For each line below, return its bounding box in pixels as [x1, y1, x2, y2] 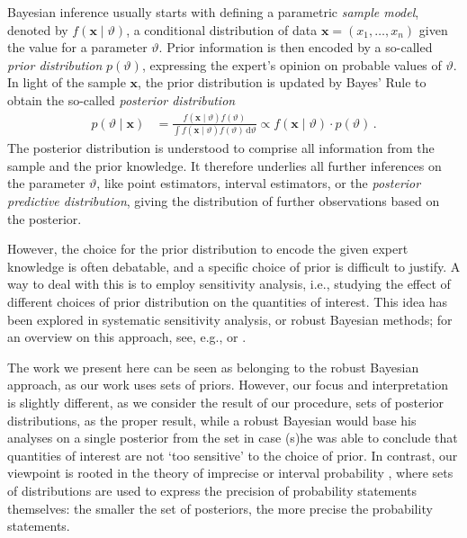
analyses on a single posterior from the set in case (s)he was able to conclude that [7, 428, 458, 447]
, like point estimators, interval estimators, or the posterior [96, 174, 421, 193]
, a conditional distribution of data [126, 20, 318, 39]
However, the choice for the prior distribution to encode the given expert [7, 239, 409, 258]
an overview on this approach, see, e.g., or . [7, 327, 247, 346]
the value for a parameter [7, 38, 148, 57]
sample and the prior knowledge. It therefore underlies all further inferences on [7, 156, 442, 175]
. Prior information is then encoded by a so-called [158, 38, 433, 57]
